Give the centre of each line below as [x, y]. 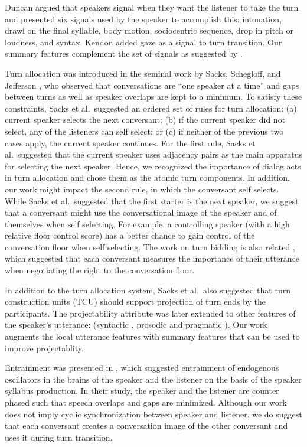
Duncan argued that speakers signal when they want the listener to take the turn [152, 7]
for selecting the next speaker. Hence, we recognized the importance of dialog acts [153, 166]
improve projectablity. [44, 348]
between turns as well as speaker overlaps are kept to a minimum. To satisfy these [153, 97]
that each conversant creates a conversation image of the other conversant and [146, 425]
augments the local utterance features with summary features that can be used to [152, 336]
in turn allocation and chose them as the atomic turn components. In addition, [147, 177]
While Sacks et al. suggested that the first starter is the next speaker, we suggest [152, 200]
